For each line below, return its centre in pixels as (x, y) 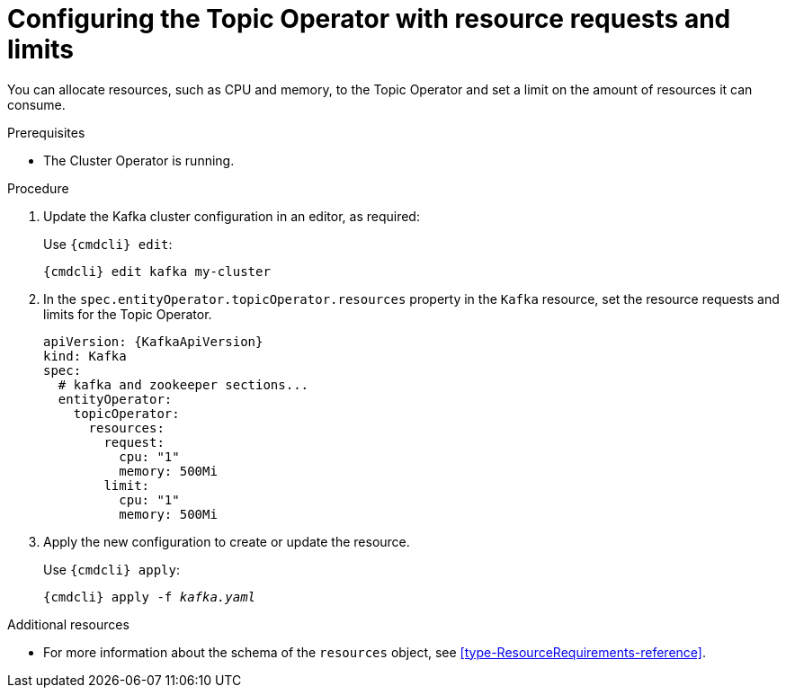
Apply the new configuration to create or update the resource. (227, 541)
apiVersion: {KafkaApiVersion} (153, 341)
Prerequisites (46, 132)
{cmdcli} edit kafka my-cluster (157, 271)
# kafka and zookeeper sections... (183, 384)
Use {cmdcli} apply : (112, 569)
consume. (36, 104)
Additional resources (68, 624)
